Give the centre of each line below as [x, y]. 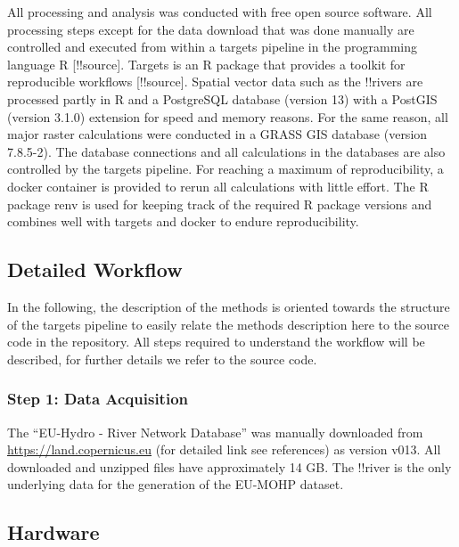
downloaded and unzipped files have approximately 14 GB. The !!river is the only [229, 466]
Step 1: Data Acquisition [98, 399]
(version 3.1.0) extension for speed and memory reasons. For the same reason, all [228, 116]
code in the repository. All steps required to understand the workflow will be [216, 342]
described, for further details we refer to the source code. [162, 359]
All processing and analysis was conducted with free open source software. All [220, 12]
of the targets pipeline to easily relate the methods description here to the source [228, 324]
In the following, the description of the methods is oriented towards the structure [229, 306]
